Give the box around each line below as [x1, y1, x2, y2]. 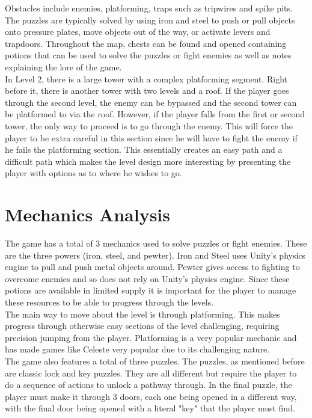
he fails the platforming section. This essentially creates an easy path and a [5, 143, 283, 156]
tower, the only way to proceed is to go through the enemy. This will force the [5, 119, 293, 132]
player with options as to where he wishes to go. [5, 167, 182, 179]
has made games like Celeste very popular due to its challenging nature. [5, 343, 270, 355]
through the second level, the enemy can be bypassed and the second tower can [5, 96, 297, 108]
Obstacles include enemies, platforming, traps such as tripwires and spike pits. [5, 2, 293, 14]
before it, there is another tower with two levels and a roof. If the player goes [5, 84, 289, 97]
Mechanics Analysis [5, 202, 171, 227]
